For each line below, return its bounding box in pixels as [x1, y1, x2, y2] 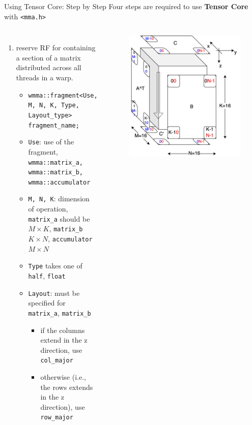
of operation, [28, 203, 68, 214]
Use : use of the [28, 136, 74, 147]
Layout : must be [28, 287, 80, 298]
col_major [40, 357, 73, 365]
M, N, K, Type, [28, 102, 79, 109]
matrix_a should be [28, 213, 90, 224]
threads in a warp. [16, 72, 73, 83]
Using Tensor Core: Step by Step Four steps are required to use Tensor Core [4, 1, 248, 11]
